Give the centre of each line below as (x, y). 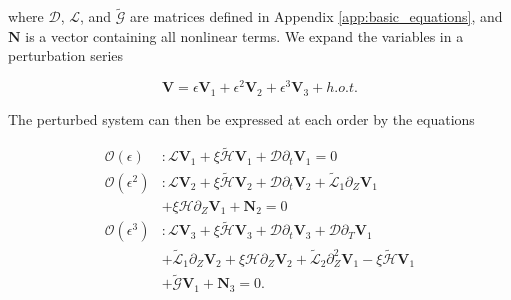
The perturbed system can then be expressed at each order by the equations (241, 118)
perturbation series (66, 55)
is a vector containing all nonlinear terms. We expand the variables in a (244, 35)
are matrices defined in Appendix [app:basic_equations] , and (316, 16)
